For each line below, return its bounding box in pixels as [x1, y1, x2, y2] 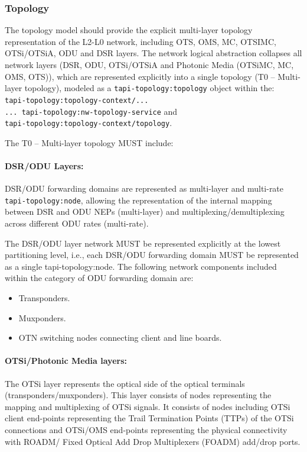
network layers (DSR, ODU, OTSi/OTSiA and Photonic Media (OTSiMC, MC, [5, 59, 294, 70]
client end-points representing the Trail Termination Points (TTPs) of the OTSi [5, 412, 294, 424]
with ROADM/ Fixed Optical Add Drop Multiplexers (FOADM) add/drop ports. [5, 435, 301, 447]
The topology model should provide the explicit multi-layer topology [5, 24, 253, 36]
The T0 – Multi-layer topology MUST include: [5, 136, 174, 148]
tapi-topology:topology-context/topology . [5, 117, 172, 129]
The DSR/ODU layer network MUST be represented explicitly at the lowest [5, 237, 281, 249]
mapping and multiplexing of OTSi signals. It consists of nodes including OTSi [5, 400, 290, 412]
